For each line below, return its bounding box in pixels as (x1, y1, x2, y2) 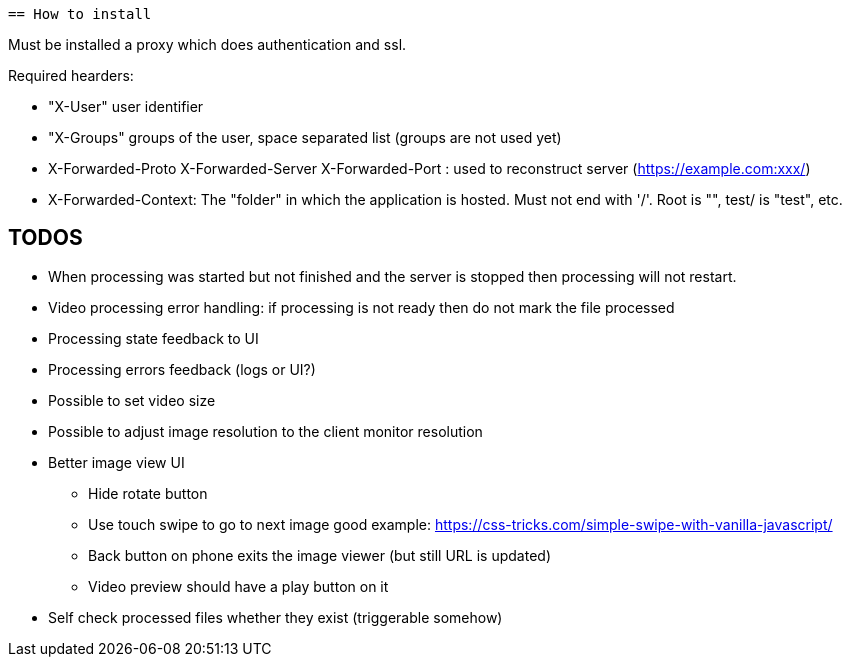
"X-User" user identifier (48, 98, 204, 115)
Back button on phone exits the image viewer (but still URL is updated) (88, 546, 552, 564)
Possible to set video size (48, 391, 216, 409)
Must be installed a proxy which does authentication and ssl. (8, 36, 407, 53)
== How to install (8, 6, 152, 22)
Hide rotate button (88, 484, 208, 502)
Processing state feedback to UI (48, 329, 259, 347)
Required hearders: (8, 67, 134, 84)
